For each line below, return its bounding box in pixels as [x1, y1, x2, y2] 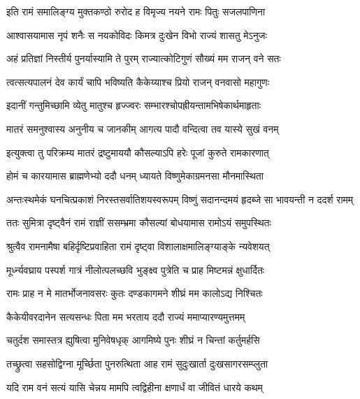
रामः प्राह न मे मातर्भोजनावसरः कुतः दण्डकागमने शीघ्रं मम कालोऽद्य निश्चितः [6, 286, 263, 300]
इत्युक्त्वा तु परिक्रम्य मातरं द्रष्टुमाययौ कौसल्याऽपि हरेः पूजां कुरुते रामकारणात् [6, 145, 269, 159]
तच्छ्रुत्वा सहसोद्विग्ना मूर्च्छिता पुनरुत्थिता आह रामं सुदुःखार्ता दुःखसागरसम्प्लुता [6, 356, 268, 370]
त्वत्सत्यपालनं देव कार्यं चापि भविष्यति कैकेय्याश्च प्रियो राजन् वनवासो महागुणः [6, 74, 269, 89]
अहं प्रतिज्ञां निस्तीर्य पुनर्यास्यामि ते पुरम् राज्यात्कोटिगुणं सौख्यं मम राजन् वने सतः [6, 51, 281, 66]
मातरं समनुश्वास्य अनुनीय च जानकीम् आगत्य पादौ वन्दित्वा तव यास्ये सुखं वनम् [6, 121, 279, 136]
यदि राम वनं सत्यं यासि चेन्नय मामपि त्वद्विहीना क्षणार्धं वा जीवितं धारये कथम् [6, 379, 263, 394]
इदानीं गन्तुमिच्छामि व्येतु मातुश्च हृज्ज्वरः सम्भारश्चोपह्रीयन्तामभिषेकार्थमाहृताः [6, 98, 261, 113]
